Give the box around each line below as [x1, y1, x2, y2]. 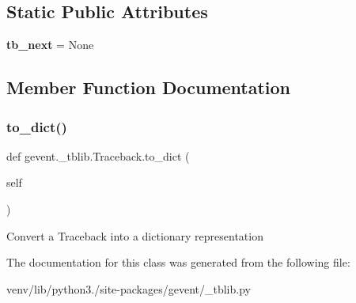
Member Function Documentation [6, 75, 291, 100]
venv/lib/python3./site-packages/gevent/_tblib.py [6, 280, 251, 297]
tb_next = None [6, 36, 94, 53]
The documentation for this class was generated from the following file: [6, 254, 350, 271]
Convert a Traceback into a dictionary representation [6, 227, 263, 244]
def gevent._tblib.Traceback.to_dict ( [6, 147, 190, 164]
